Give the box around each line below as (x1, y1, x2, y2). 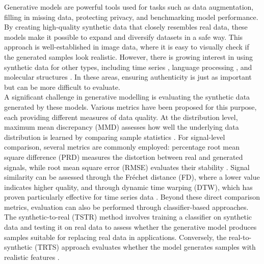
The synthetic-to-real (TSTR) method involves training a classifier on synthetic (4, 211, 252, 222)
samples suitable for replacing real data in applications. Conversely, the (4, 231, 227, 242)
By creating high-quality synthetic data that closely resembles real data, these (4, 21, 248, 32)
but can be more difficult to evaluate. (4, 81, 120, 92)
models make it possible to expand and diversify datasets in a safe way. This (4, 31, 243, 42)
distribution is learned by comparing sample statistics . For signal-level (4, 131, 225, 142)
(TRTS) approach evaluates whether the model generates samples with (34, 242, 256, 252)
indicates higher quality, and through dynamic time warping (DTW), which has (4, 181, 253, 192)
